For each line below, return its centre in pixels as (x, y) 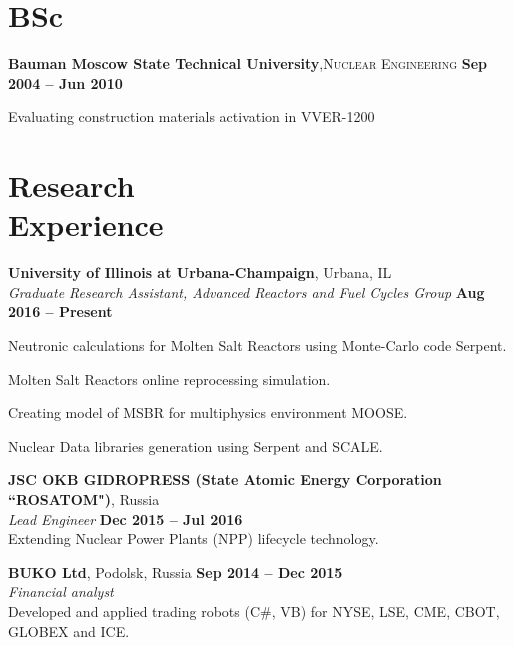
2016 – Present (60, 311)
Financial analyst (61, 591)
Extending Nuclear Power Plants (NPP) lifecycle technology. (193, 538)
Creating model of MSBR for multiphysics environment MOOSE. (208, 412)
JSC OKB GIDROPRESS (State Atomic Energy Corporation (225, 479)
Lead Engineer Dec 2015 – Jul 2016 (125, 518)
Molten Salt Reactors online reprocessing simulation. (169, 378)
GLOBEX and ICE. (69, 630)
